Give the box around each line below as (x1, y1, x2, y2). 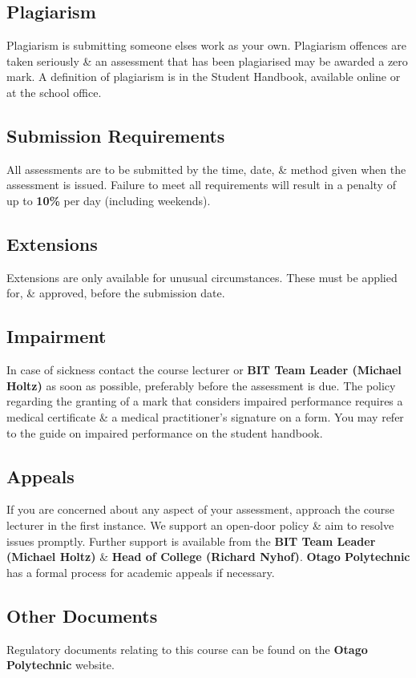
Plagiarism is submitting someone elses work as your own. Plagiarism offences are (6, 37, 406, 54)
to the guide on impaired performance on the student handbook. (6, 424, 323, 441)
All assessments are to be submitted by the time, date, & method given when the (6, 160, 406, 177)
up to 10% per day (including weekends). (6, 192, 211, 208)
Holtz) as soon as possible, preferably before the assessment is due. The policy (6, 377, 396, 393)
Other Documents (6, 603, 158, 628)
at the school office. (6, 83, 102, 100)
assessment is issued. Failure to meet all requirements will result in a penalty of (6, 176, 396, 193)
